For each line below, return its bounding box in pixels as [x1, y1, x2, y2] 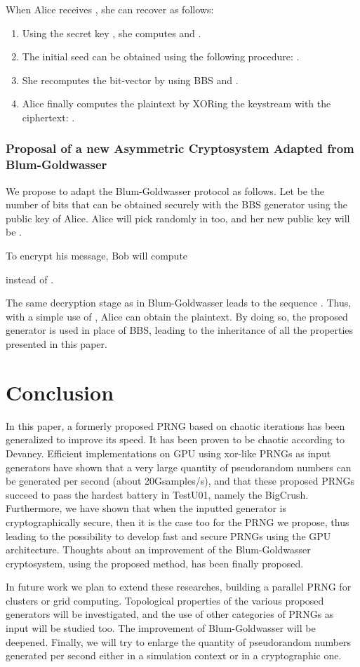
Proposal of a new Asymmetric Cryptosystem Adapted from [6, 140, 354, 157]
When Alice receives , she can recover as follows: [6, 2, 214, 16]
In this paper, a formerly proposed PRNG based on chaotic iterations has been [6, 418, 345, 433]
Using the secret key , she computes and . [22, 25, 201, 40]
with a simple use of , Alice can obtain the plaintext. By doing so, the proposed [6, 309, 348, 323]
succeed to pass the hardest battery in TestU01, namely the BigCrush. [6, 487, 309, 501]
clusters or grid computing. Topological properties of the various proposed [6, 593, 324, 607]
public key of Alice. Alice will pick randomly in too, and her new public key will [6, 210, 350, 225]
